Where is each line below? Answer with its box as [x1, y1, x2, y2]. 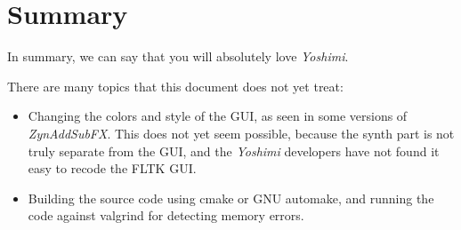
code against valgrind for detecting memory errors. [28, 206, 304, 225]
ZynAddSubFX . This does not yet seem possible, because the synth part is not [28, 123, 455, 142]
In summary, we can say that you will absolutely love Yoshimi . [7, 47, 349, 66]
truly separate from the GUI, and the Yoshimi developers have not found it [28, 141, 440, 160]
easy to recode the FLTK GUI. [28, 159, 197, 178]
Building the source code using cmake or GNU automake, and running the [28, 188, 434, 207]
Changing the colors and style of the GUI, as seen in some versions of [28, 107, 408, 125]
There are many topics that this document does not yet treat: [7, 76, 344, 95]
